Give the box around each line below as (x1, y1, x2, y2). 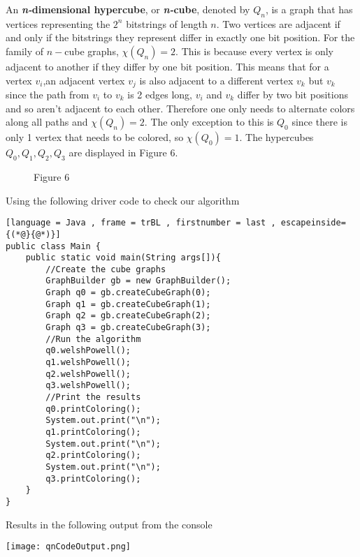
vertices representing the (6, 16, 110, 31)
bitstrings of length (126, 16, 208, 31)
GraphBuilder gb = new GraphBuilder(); (45, 276, 231, 286)
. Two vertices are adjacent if (216, 16, 340, 31)
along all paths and (6, 114, 88, 129)
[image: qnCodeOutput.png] (6, 542, 131, 552)
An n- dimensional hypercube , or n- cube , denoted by (6, 2, 250, 16)
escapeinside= (280, 218, 346, 228)
